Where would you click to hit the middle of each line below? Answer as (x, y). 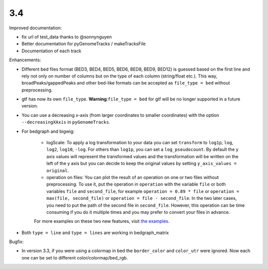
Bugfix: (17, 242)
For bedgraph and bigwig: (48, 131)
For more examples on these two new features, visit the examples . (102, 221)
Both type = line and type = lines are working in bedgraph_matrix (95, 232)
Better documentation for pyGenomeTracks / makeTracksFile (84, 44)
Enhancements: (25, 60)
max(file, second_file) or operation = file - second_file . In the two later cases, (142, 198)
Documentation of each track (51, 51)
